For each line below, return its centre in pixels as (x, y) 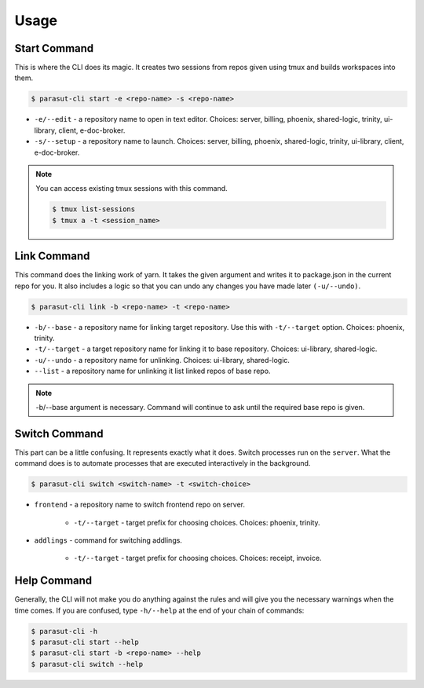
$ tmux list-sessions (94, 209)
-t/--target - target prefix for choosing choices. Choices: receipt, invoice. (197, 558)
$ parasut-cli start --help (85, 642)
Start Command (54, 48)
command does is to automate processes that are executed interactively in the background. (163, 463)
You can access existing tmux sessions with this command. (132, 188)
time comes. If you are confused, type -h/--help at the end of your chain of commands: (159, 610)
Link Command (52, 256)
